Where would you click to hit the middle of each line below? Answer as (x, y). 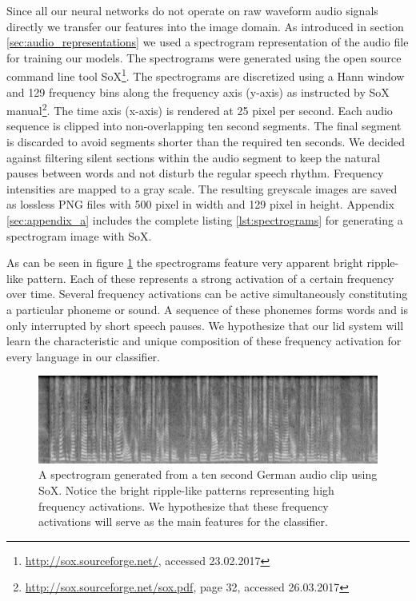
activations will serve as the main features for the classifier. (183, 521)
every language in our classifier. (83, 356)
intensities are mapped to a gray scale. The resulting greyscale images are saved (202, 188)
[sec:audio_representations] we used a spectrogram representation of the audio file (208, 42)
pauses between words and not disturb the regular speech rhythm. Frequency (195, 173)
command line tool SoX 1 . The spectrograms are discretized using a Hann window (206, 75)
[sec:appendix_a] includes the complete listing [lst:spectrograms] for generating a (205, 220)
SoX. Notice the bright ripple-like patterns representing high (186, 490)
